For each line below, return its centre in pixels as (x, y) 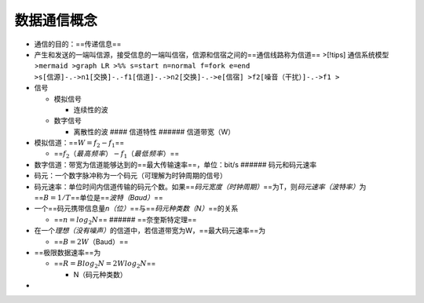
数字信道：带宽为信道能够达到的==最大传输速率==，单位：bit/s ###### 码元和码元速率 (175, 164)
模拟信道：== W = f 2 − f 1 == (79, 144)
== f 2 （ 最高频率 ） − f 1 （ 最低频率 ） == (117, 155)
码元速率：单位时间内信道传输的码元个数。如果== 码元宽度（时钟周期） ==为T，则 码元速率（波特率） (197, 186)
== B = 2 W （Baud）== (91, 241)
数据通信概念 (56, 20)
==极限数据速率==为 (68, 252)
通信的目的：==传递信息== (78, 44)
